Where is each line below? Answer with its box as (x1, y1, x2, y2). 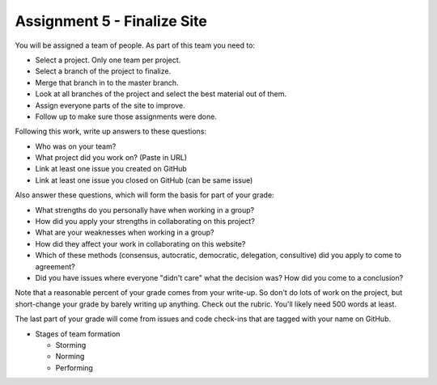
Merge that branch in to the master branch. (35, 78, 179, 87)
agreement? (35, 261, 76, 271)
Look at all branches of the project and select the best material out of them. (35, 89, 287, 99)
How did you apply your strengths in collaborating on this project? (35, 217, 255, 226)
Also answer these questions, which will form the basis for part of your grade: (15, 190, 274, 200)
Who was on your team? (35, 142, 117, 151)
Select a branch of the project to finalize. (35, 66, 172, 76)
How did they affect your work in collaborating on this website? (35, 239, 246, 248)
